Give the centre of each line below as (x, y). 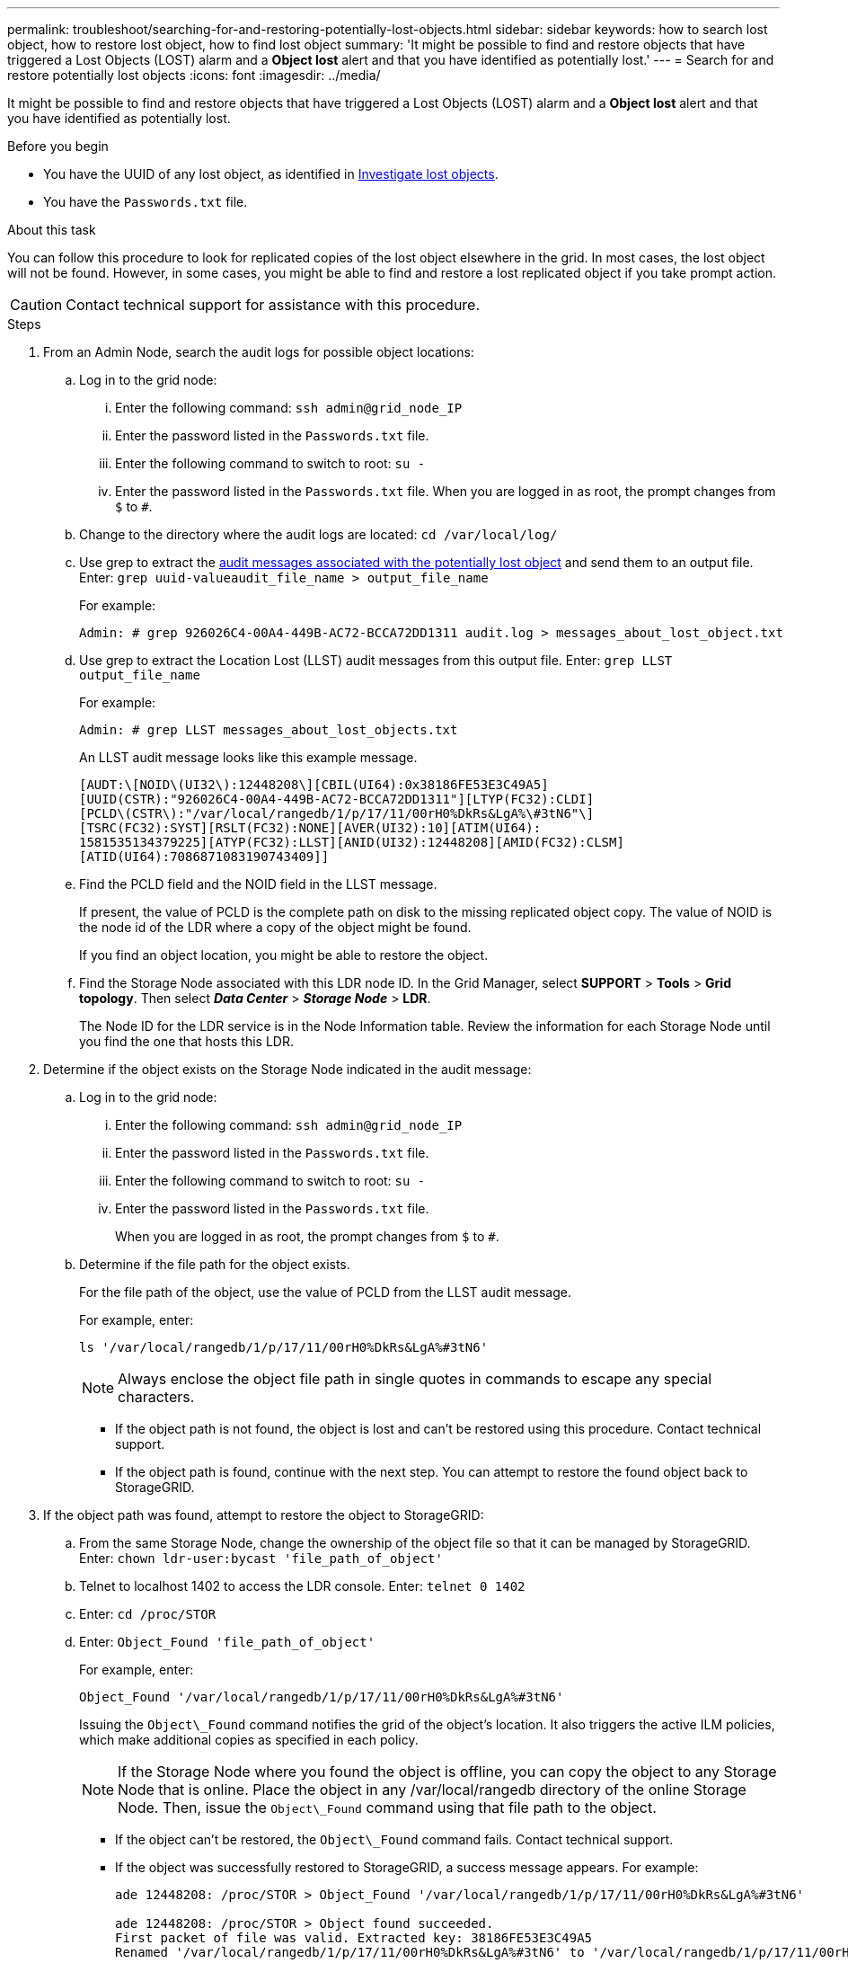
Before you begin (58, 146)
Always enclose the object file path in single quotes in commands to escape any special (415, 1379)
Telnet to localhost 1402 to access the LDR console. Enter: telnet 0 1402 (302, 1586)
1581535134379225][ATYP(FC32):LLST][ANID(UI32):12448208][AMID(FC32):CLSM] (352, 842)
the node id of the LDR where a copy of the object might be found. (275, 927)
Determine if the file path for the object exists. (215, 1264)
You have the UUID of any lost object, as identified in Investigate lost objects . (271, 174)
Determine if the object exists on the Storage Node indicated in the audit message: (287, 1069)
